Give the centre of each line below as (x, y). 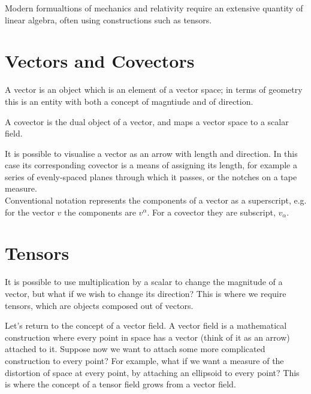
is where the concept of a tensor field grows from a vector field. (120, 384)
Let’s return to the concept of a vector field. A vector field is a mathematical (146, 325)
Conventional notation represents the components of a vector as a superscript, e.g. (156, 200)
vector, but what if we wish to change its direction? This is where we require (146, 293)
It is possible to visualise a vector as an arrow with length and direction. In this (151, 153)
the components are (100, 212)
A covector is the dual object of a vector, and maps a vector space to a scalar (147, 121)
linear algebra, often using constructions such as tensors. (108, 19)
